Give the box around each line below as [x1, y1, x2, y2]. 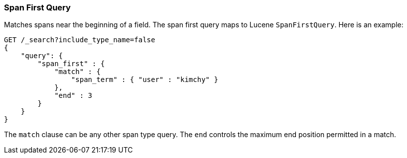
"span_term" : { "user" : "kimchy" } [71, 76, 218, 84]
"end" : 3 [54, 91, 93, 100]
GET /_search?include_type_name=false [4, 36, 155, 44]
